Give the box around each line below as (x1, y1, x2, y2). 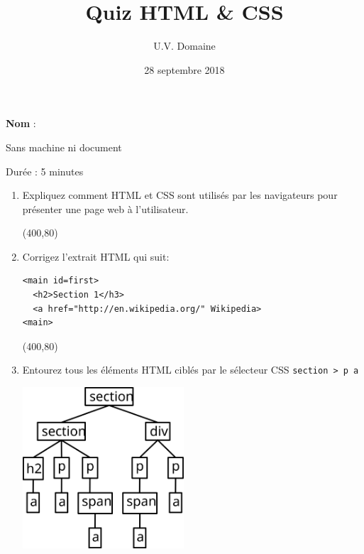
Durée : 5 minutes (6, 163, 84, 178)
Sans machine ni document (6, 139, 122, 154)
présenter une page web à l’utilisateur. (22, 201, 189, 216)
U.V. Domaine (153, 38, 216, 53)
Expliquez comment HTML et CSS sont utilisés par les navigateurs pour (22, 188, 338, 202)
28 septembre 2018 (144, 62, 225, 77)
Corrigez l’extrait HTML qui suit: (22, 249, 170, 264)
